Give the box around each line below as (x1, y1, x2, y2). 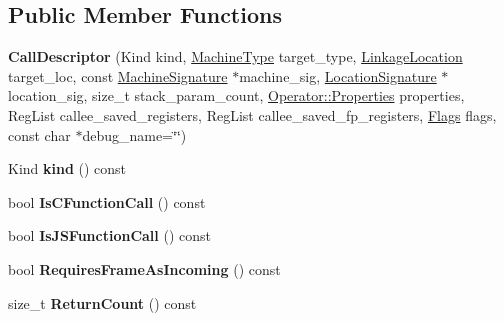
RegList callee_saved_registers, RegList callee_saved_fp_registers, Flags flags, (8, 104, 497, 125)
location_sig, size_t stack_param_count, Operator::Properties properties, (8, 85, 465, 106)
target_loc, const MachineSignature (8, 65, 228, 86)
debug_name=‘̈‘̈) (82, 124, 187, 145)
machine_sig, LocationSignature (239, 65, 437, 86)
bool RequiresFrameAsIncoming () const (8, 258, 281, 279)
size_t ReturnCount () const (8, 292, 197, 313)
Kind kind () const (8, 158, 127, 179)
